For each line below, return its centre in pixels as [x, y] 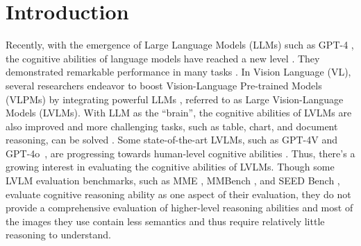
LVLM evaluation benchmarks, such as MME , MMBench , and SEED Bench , [173, 181]
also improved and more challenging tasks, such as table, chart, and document [172, 126]
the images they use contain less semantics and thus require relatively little [165, 221]
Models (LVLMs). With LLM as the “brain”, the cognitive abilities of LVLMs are [179, 113]
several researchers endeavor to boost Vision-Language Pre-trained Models [164, 85]
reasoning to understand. [58, 235]
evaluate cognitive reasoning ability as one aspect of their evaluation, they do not [178, 194]
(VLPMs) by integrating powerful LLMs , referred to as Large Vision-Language [175, 99]
